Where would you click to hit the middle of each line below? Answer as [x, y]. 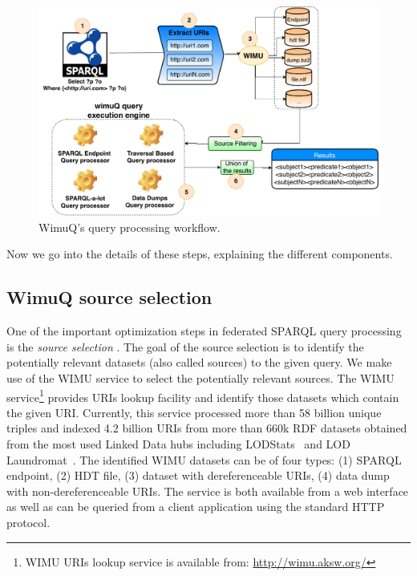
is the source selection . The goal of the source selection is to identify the [185, 346]
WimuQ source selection [109, 297]
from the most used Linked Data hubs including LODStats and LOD [178, 444]
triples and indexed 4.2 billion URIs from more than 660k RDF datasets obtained [207, 428]
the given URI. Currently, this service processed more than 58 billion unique [194, 412]
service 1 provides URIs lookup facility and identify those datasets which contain [203, 395]
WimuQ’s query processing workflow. [130, 227]
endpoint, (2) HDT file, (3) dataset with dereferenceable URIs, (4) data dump [198, 475]
